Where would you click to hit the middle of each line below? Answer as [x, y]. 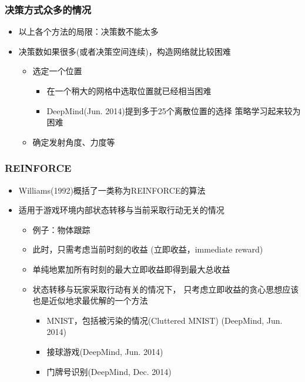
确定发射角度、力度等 [74, 142]
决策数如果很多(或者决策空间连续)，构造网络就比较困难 [125, 51]
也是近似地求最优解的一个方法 [90, 300]
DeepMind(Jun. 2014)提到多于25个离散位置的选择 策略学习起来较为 [174, 110]
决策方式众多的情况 [48, 9]
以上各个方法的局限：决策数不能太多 [88, 31]
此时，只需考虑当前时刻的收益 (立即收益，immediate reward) [148, 249]
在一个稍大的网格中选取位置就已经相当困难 [129, 91]
